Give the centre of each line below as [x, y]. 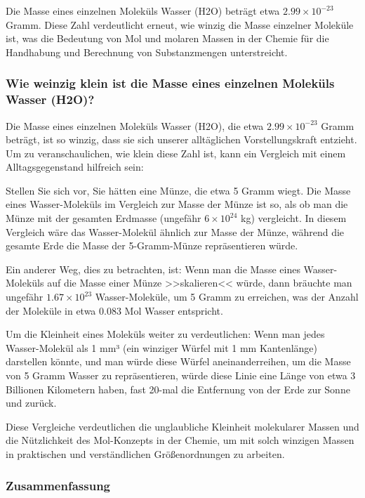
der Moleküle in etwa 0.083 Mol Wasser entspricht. [114, 310]
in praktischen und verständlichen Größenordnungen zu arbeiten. [145, 453]
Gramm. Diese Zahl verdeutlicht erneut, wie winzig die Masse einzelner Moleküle [180, 24]
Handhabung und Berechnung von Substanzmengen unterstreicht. [147, 52]
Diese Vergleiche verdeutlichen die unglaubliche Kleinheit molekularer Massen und [182, 426]
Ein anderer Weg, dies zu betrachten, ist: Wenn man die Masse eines [153, 269]
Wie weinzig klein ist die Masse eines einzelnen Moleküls [170, 83]
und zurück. [31, 403]
